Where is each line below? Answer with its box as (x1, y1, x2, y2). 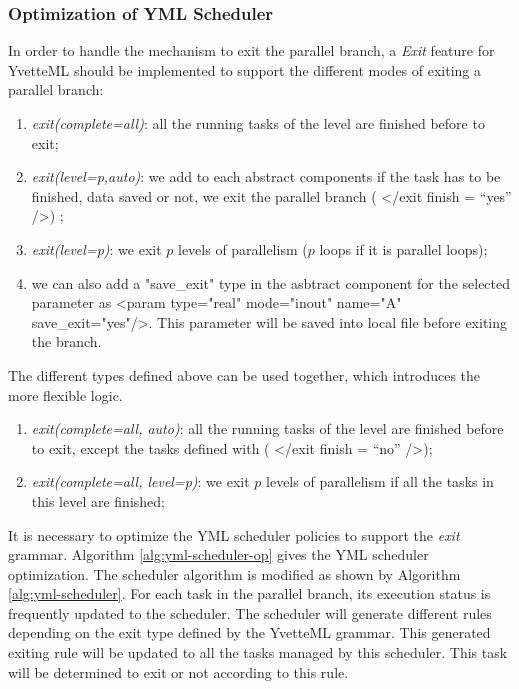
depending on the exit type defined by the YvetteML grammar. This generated (8, 622, 491, 643)
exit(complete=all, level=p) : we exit (31, 471, 250, 492)
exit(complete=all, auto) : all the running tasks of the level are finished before (31, 418, 504, 439)
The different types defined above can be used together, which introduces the (8, 364, 481, 385)
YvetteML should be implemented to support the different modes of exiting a (8, 59, 482, 80)
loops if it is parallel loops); (319, 238, 488, 259)
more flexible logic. (8, 384, 123, 405)
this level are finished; (31, 490, 165, 511)
